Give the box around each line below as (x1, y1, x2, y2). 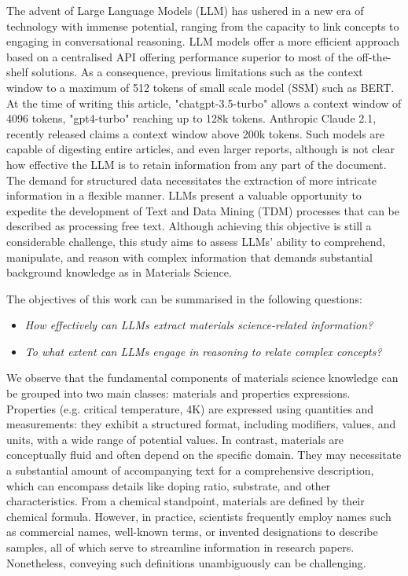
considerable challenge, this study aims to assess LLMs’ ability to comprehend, (6, 233, 386, 249)
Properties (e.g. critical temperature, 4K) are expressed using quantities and (6, 400, 374, 416)
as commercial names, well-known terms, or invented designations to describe (6, 523, 378, 540)
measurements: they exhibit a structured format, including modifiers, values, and (6, 416, 396, 432)
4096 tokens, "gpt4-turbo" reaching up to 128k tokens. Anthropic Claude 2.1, (6, 110, 377, 127)
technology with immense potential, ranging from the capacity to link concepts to (6, 17, 399, 34)
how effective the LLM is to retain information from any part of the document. (6, 156, 387, 172)
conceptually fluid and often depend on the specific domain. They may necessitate (6, 446, 402, 463)
